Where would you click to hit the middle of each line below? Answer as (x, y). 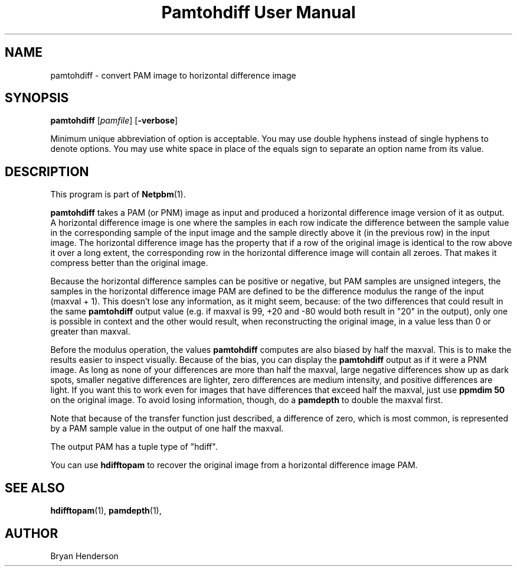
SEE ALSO (35, 488)
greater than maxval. (90, 332)
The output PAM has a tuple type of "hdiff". (134, 447)
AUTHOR (32, 533)
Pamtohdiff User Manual (258, 12)
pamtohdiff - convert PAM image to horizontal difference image (173, 75)
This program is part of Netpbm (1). (118, 194)
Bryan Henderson (84, 556)
